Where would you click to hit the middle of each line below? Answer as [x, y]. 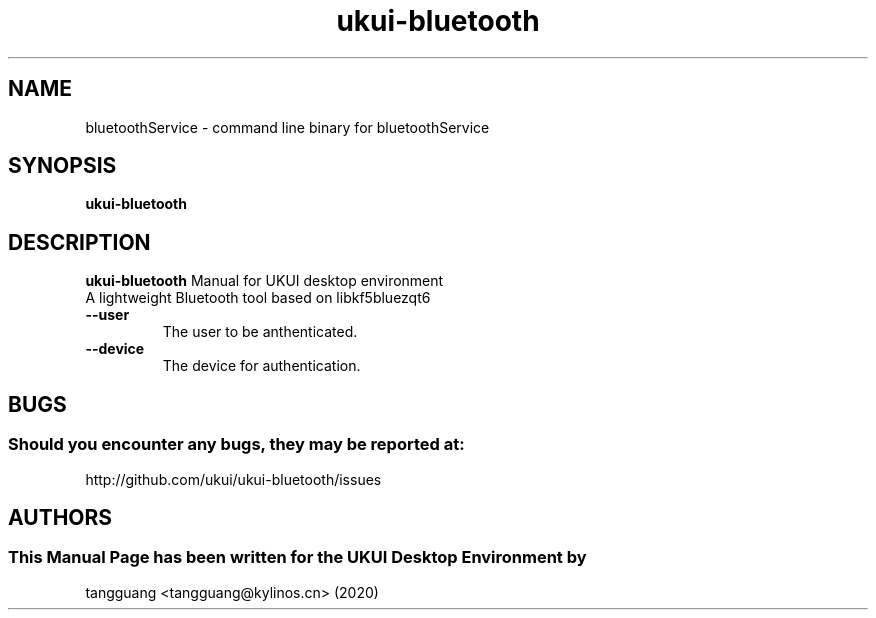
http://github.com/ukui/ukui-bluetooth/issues [233, 479]
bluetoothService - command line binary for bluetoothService [287, 127]
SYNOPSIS [62, 166]
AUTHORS [60, 517]
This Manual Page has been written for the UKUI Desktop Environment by [297, 557]
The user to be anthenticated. [260, 332]
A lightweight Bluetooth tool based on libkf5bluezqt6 [258, 298]
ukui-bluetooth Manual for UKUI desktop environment [264, 281]
